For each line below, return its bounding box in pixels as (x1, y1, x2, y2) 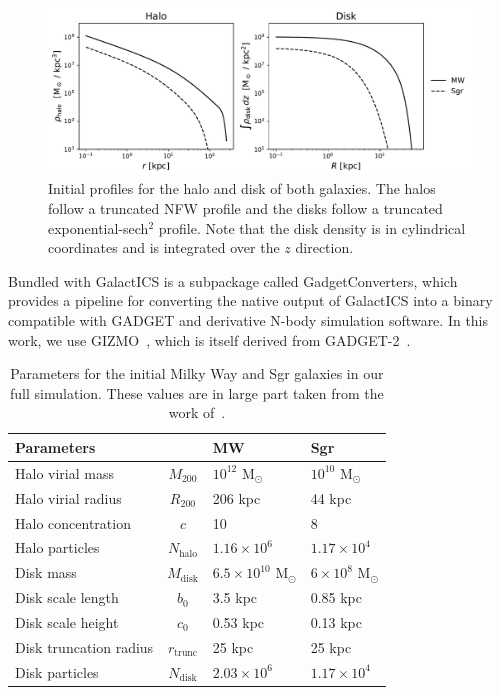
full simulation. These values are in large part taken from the (10, 382, 384, 403)
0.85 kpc (310, 587, 363, 608)
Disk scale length (15, 587, 119, 608)
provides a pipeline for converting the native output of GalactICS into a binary (8, 290, 493, 311)
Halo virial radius (15, 487, 122, 508)
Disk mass (15, 562, 77, 583)
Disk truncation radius (15, 636, 154, 657)
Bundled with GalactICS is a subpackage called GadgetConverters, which (8, 270, 458, 291)
